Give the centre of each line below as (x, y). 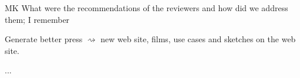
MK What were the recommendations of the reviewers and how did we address (146, 8)
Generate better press (44, 39)
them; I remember (37, 19)
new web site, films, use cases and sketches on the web (198, 39)
